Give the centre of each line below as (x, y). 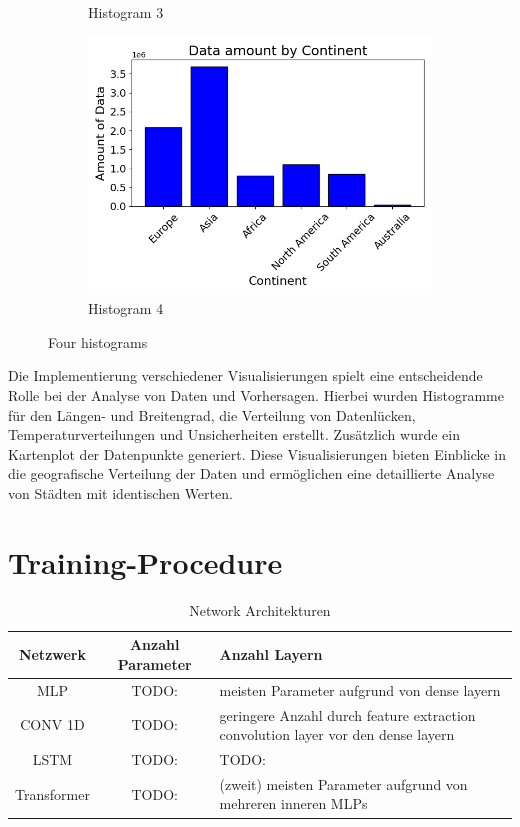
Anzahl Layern (271, 654)
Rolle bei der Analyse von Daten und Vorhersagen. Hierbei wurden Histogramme (256, 394)
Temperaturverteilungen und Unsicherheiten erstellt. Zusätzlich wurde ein (234, 434)
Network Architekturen (260, 609)
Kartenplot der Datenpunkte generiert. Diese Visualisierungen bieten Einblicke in (257, 453)
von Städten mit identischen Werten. (120, 492)
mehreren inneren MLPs (293, 803)
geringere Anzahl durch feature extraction (347, 714)
